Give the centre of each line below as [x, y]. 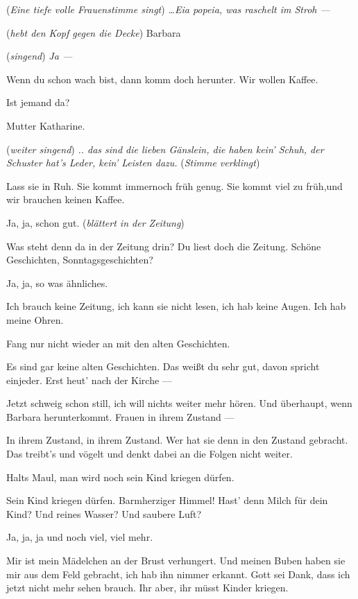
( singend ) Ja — [40, 56]
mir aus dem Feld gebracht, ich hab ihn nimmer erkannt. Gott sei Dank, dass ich [178, 574]
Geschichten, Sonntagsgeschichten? [80, 260]
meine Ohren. [35, 319]
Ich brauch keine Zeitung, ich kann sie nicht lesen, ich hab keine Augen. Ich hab [176, 306]
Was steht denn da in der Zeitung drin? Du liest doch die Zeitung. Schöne [164, 246]
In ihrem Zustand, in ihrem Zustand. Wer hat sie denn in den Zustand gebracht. [177, 440]
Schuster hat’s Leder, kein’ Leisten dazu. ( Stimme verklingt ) [133, 163]
